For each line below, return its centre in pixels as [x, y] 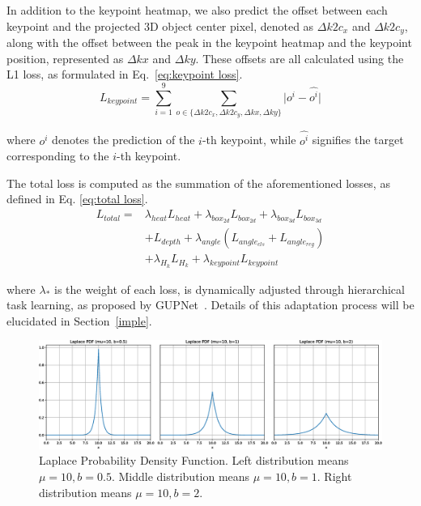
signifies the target [358, 140]
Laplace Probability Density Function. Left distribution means [194, 460]
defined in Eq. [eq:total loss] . [77, 199]
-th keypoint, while [249, 140]
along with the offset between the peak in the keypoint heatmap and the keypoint [209, 43]
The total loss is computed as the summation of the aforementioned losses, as [198, 183]
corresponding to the [58, 156]
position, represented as [65, 58]
